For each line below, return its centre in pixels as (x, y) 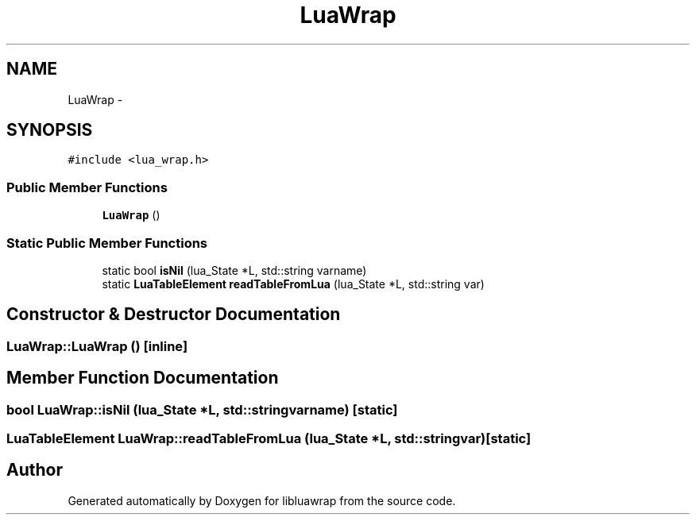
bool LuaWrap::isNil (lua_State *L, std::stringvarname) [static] (202, 409)
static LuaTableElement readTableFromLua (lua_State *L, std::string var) (293, 284)
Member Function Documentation (143, 378)
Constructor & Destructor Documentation (174, 315)
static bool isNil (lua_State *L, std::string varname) (234, 270)
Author (35, 470)
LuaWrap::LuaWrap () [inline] (97, 346)
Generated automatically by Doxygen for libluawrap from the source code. (262, 500)
